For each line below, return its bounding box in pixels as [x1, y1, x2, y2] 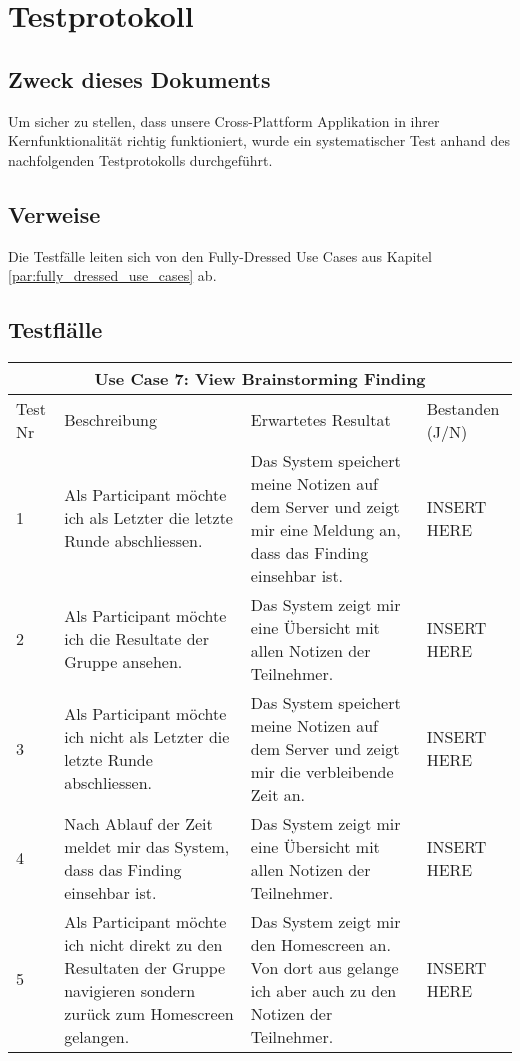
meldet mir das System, [64, 834, 230, 858]
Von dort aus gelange [250, 955, 399, 979]
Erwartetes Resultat [250, 408, 391, 432]
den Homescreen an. [250, 932, 391, 956]
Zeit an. [250, 782, 306, 806]
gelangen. [64, 1024, 130, 1048]
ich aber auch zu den [250, 978, 397, 1002]
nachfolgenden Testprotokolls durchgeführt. [8, 149, 273, 170]
